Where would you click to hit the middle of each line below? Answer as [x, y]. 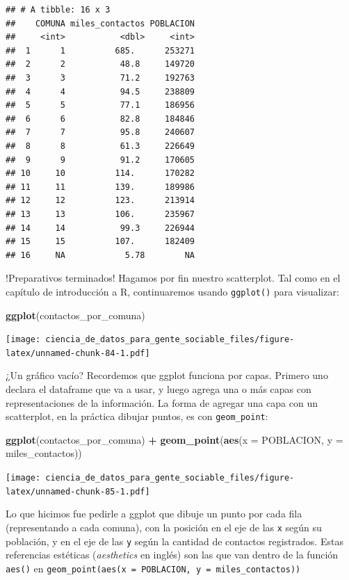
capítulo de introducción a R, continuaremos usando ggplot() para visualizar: [172, 291]
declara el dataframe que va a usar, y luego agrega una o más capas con [159, 389]
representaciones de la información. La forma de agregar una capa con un [162, 402]
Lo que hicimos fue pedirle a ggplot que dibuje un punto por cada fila [154, 514]
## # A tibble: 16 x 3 [58, 10]
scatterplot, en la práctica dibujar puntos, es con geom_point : [137, 416]
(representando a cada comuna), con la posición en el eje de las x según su [164, 527]
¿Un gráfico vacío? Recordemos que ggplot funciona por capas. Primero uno [167, 375]
